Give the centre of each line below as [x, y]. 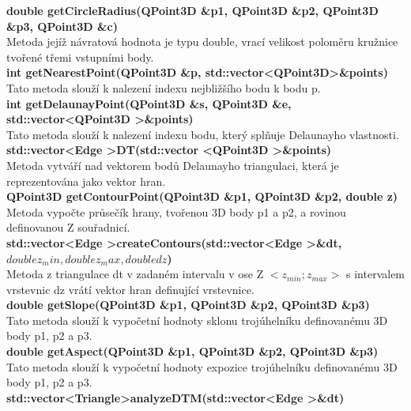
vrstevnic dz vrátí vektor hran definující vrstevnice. [130, 289]
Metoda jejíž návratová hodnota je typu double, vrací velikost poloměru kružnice [202, 41]
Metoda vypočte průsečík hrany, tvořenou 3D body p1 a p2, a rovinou [176, 211]
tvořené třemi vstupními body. [80, 57]
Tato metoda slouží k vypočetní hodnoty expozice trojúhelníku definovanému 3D [202, 366]
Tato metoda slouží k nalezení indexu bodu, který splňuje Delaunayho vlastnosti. [203, 134]
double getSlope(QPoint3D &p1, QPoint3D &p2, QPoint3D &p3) [188, 305]
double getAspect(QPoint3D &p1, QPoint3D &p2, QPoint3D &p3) [192, 351]
